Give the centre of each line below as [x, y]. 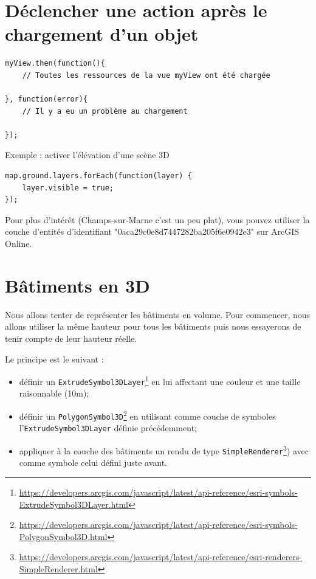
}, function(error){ [46, 99]
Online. [19, 244]
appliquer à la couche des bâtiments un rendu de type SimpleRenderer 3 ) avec [164, 450]
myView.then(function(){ [55, 64]
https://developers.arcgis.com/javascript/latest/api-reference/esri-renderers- [161, 557]
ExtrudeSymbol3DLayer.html [74, 504]
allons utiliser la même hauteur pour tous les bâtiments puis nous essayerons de [153, 326]
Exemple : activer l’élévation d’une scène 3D [87, 155]
